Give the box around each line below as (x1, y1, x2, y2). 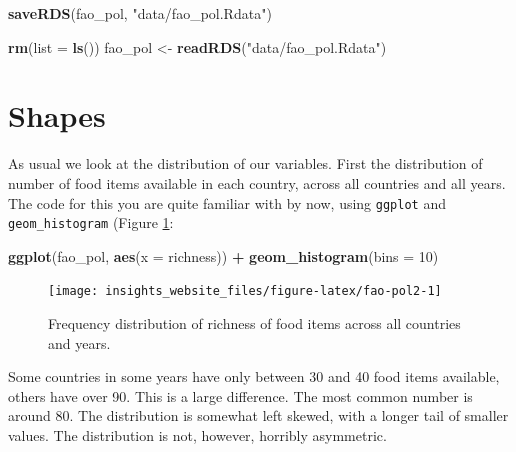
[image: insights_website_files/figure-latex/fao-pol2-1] (48, 284, 442, 299)
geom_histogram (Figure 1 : (8, 212, 174, 233)
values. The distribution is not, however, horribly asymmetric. (8, 425, 387, 446)
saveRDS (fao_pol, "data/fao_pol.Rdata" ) (8, 3, 272, 23)
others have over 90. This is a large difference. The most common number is (8, 385, 473, 406)
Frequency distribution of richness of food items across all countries (48, 313, 461, 334)
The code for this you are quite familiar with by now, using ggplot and (8, 192, 446, 213)
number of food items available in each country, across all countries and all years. (8, 172, 506, 193)
